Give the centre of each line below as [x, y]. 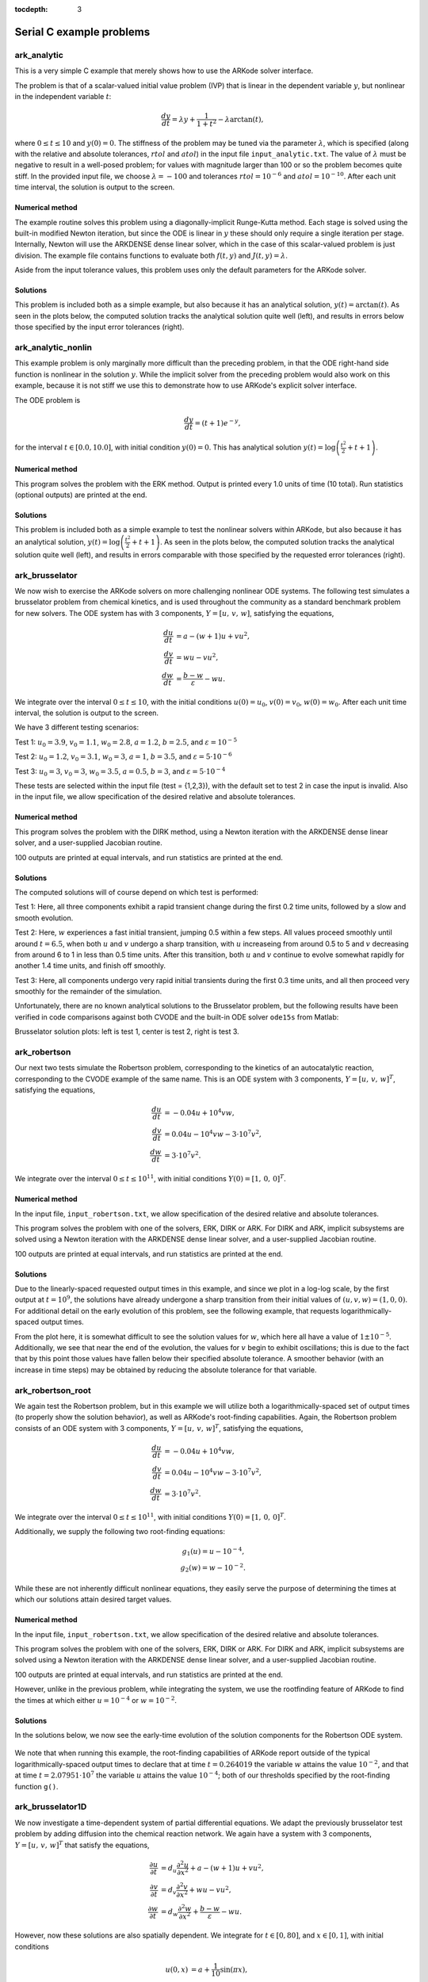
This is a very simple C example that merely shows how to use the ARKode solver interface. [164, 71]
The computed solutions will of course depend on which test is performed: [137, 892]
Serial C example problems [82, 32]
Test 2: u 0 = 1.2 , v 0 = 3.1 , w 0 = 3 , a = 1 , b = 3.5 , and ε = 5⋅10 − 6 [124, 757]
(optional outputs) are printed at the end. [81, 495]
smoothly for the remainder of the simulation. [88, 992]
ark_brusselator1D [51, 1807]
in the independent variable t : [63, 96]
